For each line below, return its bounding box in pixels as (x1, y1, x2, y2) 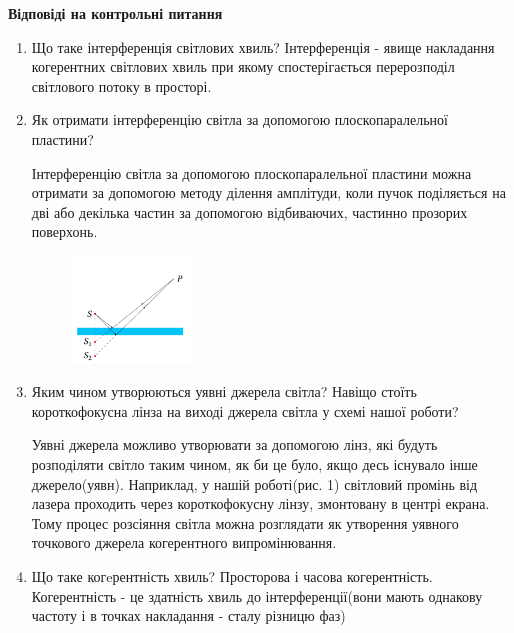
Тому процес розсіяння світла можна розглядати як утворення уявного (31, 512, 459, 533)
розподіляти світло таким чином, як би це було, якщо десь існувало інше (31, 453, 478, 474)
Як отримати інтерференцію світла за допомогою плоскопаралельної (31, 109, 448, 130)
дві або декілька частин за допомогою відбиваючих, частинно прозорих (31, 201, 468, 222)
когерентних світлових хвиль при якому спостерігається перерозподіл (31, 56, 455, 77)
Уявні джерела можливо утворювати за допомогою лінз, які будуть (31, 434, 438, 455)
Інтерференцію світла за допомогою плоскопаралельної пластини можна (31, 162, 472, 183)
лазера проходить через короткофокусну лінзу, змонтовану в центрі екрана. (31, 493, 490, 514)
